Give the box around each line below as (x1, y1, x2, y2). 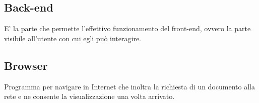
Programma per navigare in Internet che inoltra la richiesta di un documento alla (4, 81, 255, 91)
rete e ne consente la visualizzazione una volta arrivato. (4, 91, 175, 101)
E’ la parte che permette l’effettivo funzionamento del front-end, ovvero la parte (4, 23, 251, 34)
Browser (4, 57, 48, 73)
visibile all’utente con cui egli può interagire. (4, 33, 142, 43)
